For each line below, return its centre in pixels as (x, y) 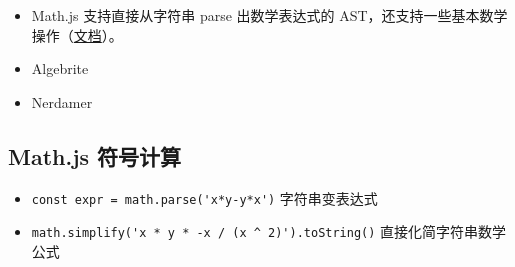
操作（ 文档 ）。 (77, 34)
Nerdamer (62, 101)
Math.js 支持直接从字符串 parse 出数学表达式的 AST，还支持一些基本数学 (269, 15)
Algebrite (60, 68)
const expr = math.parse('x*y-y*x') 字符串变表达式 (204, 197)
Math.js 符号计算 (95, 155)
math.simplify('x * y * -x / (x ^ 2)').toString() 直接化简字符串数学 (269, 231)
